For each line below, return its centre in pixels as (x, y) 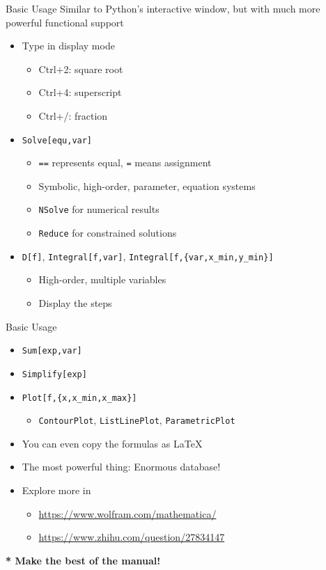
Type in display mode (68, 46)
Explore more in (56, 490)
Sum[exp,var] (52, 351)
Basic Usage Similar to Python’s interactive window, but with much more (163, 8)
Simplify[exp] (54, 374)
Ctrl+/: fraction (73, 115)
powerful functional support (65, 22)
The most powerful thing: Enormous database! (121, 467)
